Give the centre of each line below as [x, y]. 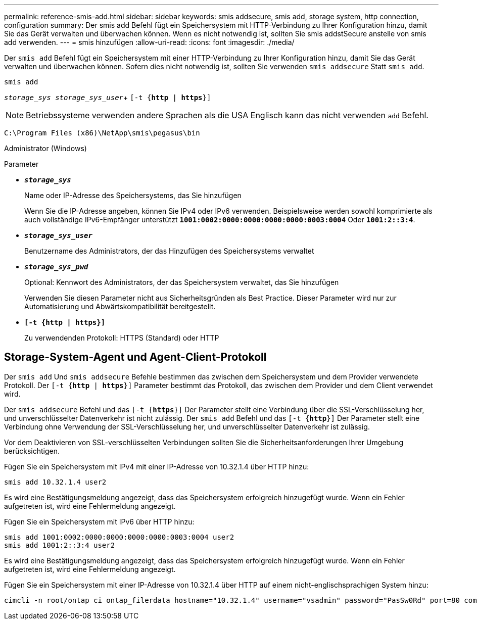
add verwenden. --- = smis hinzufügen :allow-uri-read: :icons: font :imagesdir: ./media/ [149, 42]
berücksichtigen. [32, 451]
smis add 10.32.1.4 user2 [55, 482]
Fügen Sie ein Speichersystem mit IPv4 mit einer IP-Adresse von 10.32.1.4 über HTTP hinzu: [157, 466]
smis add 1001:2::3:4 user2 [60, 545]
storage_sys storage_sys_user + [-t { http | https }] [108, 97]
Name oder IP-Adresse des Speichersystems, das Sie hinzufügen [133, 195]
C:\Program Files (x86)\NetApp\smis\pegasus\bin [102, 133]
